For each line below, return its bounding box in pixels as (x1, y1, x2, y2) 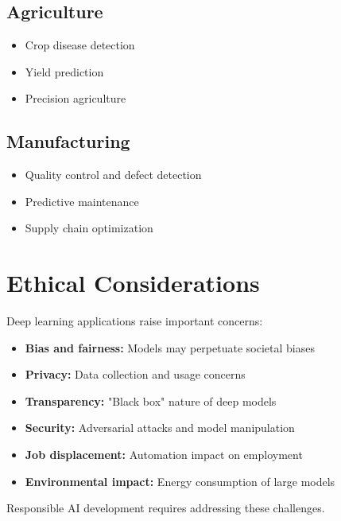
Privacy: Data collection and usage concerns (25, 366, 246, 383)
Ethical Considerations (6, 266, 260, 299)
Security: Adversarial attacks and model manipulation (25, 419, 295, 436)
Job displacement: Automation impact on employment (25, 446, 303, 463)
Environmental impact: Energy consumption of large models (25, 472, 335, 489)
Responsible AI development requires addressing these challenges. (6, 500, 325, 516)
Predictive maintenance (25, 192, 139, 209)
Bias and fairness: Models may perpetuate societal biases (25, 339, 315, 356)
